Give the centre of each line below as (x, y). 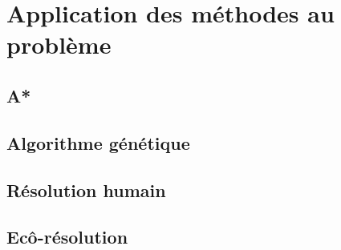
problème (59, 44)
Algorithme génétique (98, 142)
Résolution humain (86, 190)
